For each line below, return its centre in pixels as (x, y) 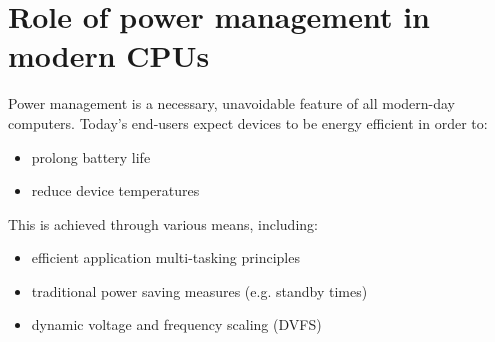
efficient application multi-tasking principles (165, 257)
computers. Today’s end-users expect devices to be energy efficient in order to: (248, 122)
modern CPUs (109, 55)
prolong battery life (91, 156)
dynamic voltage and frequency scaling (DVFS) (176, 324)
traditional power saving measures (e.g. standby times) (199, 290)
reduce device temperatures (115, 190)
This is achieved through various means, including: (163, 223)
